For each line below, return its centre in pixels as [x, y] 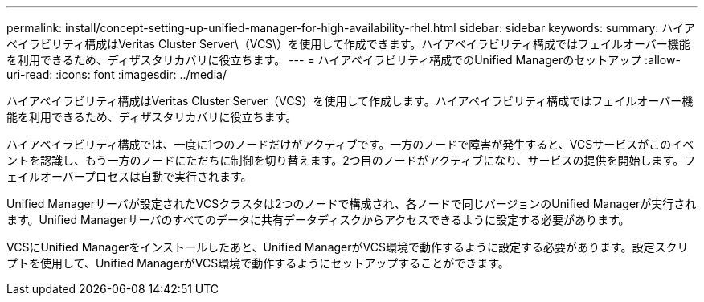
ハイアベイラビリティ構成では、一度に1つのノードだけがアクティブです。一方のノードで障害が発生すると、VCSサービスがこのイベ [350, 144]
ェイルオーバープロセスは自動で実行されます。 [129, 176]
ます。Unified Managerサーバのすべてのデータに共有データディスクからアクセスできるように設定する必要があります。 [318, 220]
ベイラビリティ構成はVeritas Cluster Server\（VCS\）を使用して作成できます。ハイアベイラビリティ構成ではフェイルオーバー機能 [348, 44]
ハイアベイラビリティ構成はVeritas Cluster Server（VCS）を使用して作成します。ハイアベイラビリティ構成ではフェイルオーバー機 [350, 101]
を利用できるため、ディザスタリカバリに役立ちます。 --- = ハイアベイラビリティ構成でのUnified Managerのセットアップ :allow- [344, 60]
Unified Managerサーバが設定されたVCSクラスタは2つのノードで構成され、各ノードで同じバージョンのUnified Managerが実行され [352, 204]
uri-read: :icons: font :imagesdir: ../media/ [117, 74]
